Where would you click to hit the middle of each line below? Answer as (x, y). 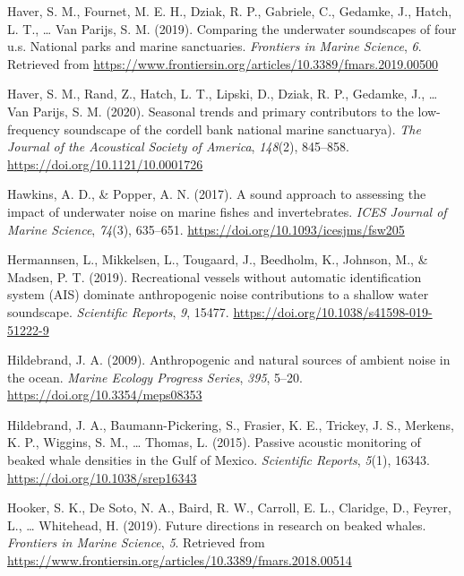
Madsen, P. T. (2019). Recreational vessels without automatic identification (215, 276)
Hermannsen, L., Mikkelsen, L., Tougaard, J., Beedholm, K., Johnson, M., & (218, 259)
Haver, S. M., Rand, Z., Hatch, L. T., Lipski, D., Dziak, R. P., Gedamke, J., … (223, 94)
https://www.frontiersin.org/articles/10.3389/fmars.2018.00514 (180, 560)
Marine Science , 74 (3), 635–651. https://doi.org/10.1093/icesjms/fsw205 (206, 229)
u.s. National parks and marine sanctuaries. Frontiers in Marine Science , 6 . (215, 46)
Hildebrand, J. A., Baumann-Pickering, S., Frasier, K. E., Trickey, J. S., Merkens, (231, 424)
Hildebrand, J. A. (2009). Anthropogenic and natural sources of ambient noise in (229, 360)
